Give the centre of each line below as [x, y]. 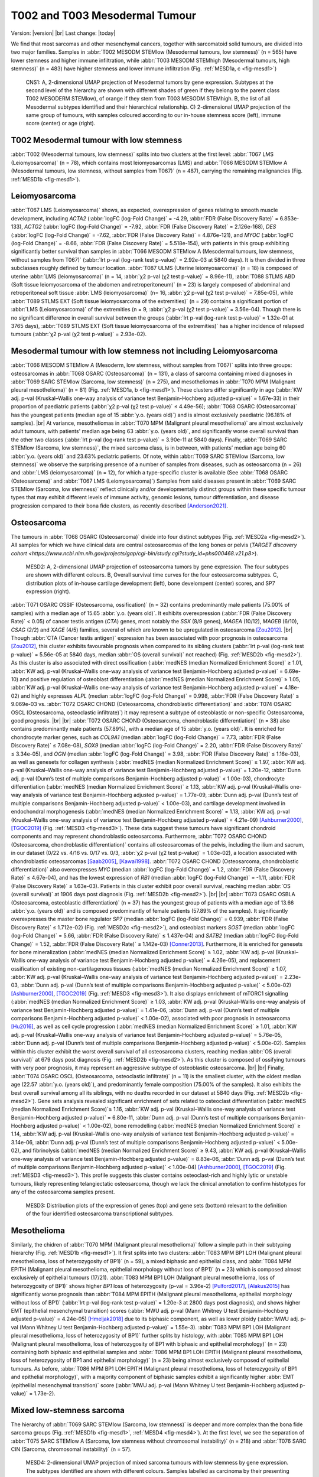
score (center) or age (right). [61, 123]
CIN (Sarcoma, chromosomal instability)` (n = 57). [71, 1449]
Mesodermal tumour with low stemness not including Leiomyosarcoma [144, 351]
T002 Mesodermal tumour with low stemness [97, 140]
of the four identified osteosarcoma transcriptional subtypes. [100, 1214]
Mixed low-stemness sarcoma [68, 1410]
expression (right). [48, 591]
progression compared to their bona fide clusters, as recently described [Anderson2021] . [120, 506]
